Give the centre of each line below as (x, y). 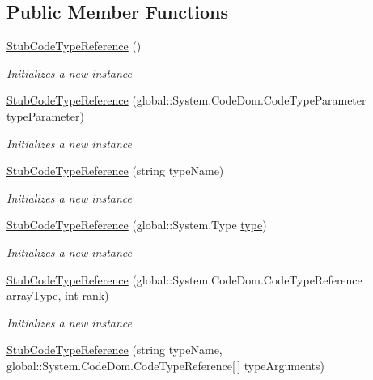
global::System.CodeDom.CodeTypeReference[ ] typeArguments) (166, 365)
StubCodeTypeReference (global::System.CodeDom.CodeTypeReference (184, 279)
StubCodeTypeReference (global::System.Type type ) (137, 225)
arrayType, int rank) (58, 295)
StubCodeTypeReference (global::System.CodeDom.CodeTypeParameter (186, 100)
